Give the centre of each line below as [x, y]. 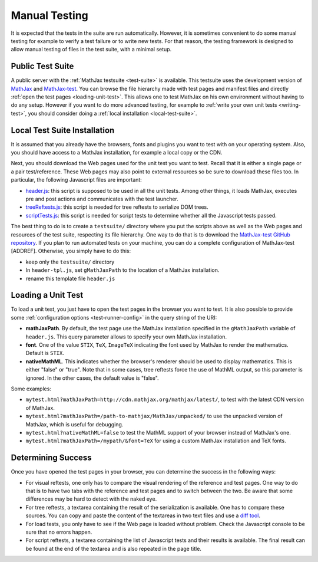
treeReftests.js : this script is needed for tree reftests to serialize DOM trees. [117, 207]
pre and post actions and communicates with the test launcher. [102, 199]
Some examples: [31, 389]
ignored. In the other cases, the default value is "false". [92, 378]
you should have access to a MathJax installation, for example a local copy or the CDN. [117, 153]
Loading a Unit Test [47, 295]
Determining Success [51, 458]
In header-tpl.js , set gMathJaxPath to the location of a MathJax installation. [122, 270]
